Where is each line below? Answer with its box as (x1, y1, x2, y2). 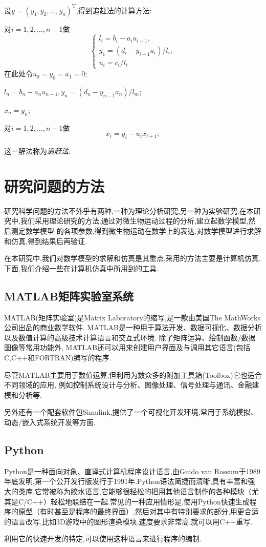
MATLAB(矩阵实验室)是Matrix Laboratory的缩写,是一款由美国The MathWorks (4, 312, 260, 322)
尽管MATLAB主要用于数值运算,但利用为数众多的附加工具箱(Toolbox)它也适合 (4, 369, 262, 380)
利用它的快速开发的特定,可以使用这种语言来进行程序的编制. (4, 533, 202, 544)
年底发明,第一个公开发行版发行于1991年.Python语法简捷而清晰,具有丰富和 (4, 476, 248, 487)
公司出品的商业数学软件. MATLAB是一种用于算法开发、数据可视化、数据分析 (4, 322, 262, 333)
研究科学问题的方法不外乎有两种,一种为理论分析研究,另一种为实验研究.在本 (4, 205, 254, 216)
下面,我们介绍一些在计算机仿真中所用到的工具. (4, 262, 159, 273)
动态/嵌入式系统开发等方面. (4, 416, 96, 427)
